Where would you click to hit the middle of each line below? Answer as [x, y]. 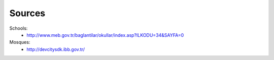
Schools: [19, 28]
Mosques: [20, 42]
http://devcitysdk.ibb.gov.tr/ [56, 49]
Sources [27, 13]
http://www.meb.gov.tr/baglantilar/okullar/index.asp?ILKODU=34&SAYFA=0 [105, 35]
